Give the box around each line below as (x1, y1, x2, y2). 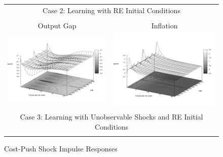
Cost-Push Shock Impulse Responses (4, 143, 118, 154)
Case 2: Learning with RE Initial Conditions (43, 5, 180, 15)
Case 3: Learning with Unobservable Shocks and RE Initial (20, 111, 203, 122)
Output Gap (38, 20, 77, 30)
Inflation (151, 20, 178, 30)
